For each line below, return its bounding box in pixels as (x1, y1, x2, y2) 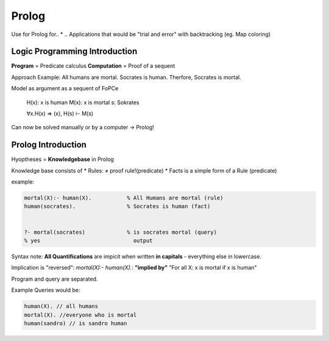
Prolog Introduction (11, 140, 87, 150)
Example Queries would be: (11, 287, 80, 294)
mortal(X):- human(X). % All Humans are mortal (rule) (24, 195, 224, 201)
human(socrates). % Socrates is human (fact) (24, 203, 211, 210)
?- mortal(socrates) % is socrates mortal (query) (24, 229, 218, 235)
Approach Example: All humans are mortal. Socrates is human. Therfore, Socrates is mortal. (11, 73, 242, 81)
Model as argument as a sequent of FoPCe (11, 85, 119, 92)
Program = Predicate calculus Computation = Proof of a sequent (11, 62, 175, 70)
